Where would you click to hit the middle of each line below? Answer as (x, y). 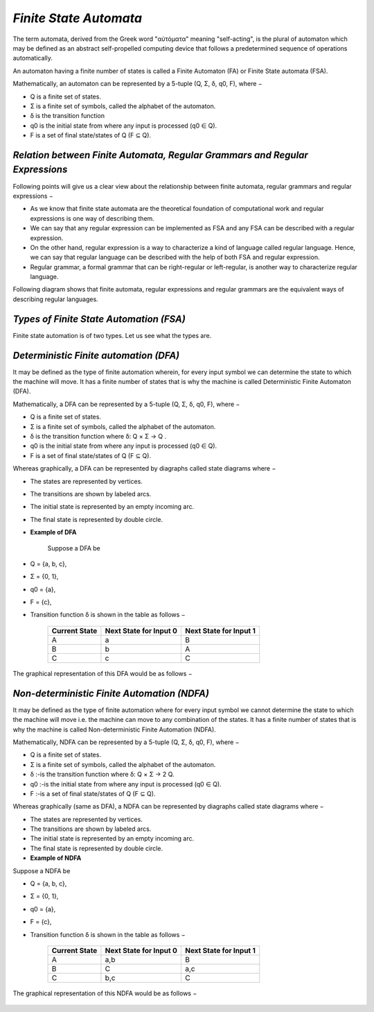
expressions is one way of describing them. (92, 218)
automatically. (33, 58)
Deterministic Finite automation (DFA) (96, 355)
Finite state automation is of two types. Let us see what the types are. (112, 335)
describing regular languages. (55, 299)
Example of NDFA (56, 858)
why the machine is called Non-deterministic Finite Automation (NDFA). (114, 730)
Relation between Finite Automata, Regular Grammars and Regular (160, 155)
